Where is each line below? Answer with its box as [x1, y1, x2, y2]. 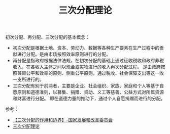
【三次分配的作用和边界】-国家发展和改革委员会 [12, 117, 113, 123]
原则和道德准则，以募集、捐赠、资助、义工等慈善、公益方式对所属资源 [17, 89, 164, 95]
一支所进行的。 [12, 76, 44, 82]
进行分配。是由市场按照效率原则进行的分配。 [17, 51, 111, 57]
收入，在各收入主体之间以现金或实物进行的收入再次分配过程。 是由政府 [12, 64, 161, 70]
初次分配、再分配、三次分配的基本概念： [5, 34, 90, 40]
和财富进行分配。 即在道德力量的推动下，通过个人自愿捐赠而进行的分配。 [12, 96, 165, 102]
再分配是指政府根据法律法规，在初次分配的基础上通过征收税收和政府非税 [12, 58, 164, 64]
